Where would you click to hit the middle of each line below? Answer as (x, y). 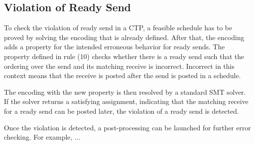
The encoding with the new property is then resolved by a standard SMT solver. (125, 92)
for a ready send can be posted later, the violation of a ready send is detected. (122, 111)
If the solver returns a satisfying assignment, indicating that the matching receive (126, 101)
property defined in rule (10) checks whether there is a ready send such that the (124, 56)
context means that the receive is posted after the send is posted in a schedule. (122, 75)
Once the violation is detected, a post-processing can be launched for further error (127, 127)
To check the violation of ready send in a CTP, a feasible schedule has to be (118, 28)
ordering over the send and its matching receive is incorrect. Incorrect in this (119, 66)
